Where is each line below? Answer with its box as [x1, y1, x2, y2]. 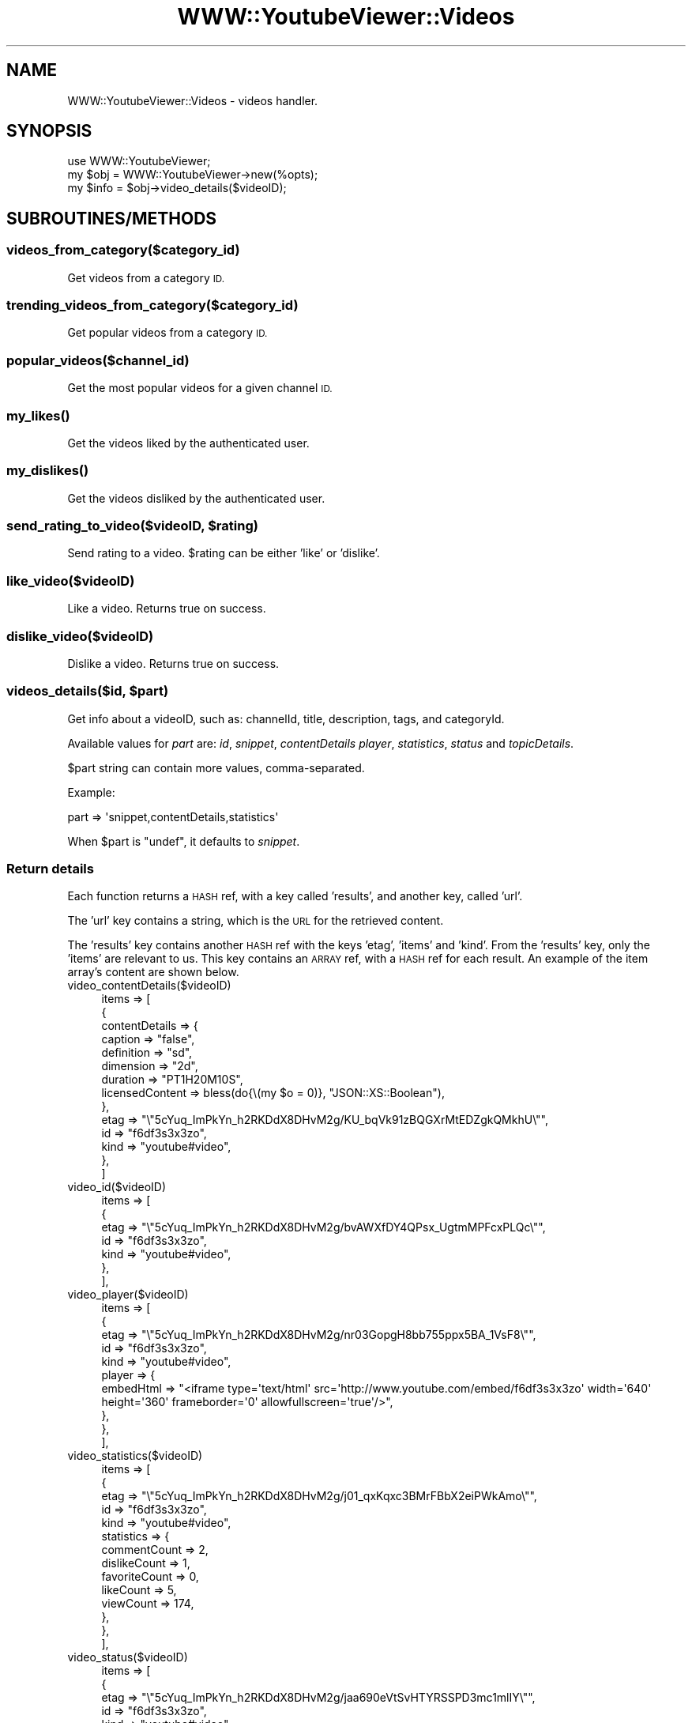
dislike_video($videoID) [6, 628, 154, 644]
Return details [6, 861, 94, 877]
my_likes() [6, 407, 70, 424]
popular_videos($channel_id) [6, 352, 190, 368]
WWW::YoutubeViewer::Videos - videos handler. [67, 93, 318, 107]
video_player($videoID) [67, 1288, 189, 1302]
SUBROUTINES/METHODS [6, 208, 217, 228]
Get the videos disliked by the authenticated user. [67, 491, 325, 505]
